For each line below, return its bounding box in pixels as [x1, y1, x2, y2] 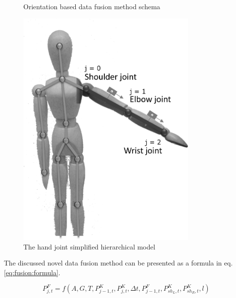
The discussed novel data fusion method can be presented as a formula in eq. [4, 258, 233, 268]
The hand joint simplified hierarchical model [23, 241, 155, 251]
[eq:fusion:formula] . [4, 267, 61, 277]
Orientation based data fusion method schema [23, 1, 160, 11]
